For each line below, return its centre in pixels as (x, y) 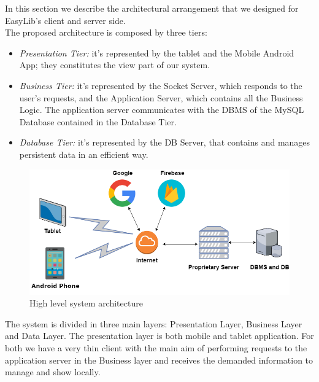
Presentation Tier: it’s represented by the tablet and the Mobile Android (157, 53)
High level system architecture (86, 303)
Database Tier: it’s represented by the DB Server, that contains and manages (165, 142)
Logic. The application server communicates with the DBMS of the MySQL (162, 110)
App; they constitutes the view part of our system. (115, 65)
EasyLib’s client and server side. (65, 20)
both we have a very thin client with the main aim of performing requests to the (156, 347)
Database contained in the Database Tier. (98, 121)
